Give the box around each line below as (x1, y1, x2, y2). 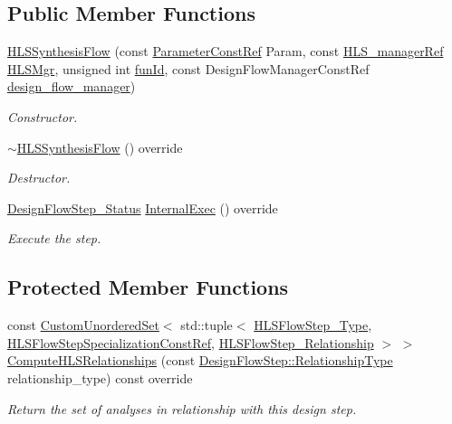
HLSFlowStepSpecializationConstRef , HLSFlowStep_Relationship (7, 333, 374, 352)
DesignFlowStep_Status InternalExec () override (7, 198, 278, 217)
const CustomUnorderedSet (7, 316, 159, 334)
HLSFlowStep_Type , (254, 316, 372, 334)
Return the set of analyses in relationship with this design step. (7, 399, 357, 418)
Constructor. (7, 107, 78, 126)
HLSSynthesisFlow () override (16, 137, 183, 156)
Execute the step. (7, 229, 101, 248)
